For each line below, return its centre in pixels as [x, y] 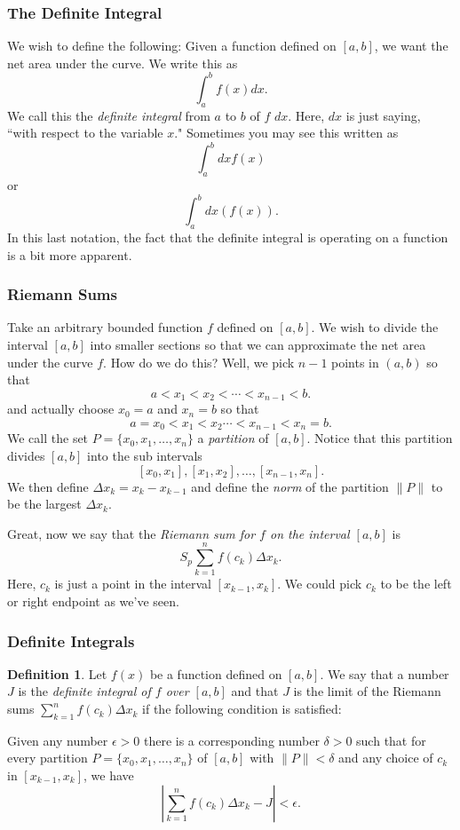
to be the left [416, 584]
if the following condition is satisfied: [242, 709]
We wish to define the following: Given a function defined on [172, 46]
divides [26, 455]
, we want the [411, 46]
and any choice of [386, 758]
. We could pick [320, 584]
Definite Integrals [71, 640]
